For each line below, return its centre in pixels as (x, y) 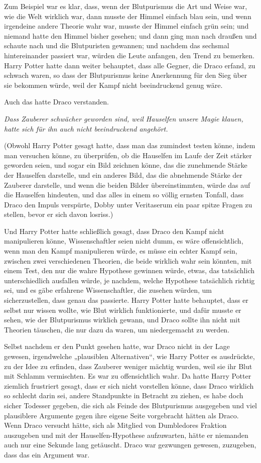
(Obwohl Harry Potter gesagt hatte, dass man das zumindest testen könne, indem (130, 145)
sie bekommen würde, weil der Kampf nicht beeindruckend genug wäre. (113, 85)
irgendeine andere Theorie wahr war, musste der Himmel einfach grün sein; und (126, 26)
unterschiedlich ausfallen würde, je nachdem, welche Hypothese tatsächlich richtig (129, 280)
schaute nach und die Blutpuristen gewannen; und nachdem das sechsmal (117, 45)
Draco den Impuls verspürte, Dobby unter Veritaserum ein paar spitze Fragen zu (128, 204)
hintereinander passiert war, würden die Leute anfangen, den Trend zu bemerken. (129, 55)
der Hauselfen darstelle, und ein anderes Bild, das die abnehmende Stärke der (123, 175)
